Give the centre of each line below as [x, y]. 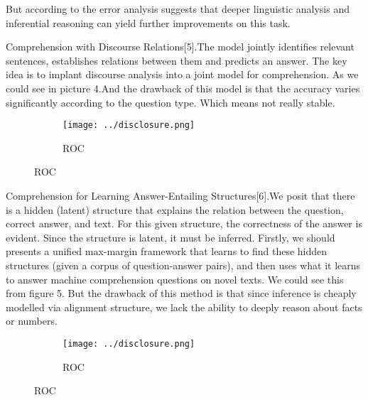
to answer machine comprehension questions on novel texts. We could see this [175, 279]
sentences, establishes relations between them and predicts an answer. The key [177, 60]
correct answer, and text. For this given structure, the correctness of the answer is [184, 223]
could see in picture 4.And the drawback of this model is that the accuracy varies [183, 88]
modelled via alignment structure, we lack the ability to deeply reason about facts [184, 307]
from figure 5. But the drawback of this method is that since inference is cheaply [181, 293]
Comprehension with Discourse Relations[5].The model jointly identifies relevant [180, 47]
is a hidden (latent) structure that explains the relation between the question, [175, 209]
